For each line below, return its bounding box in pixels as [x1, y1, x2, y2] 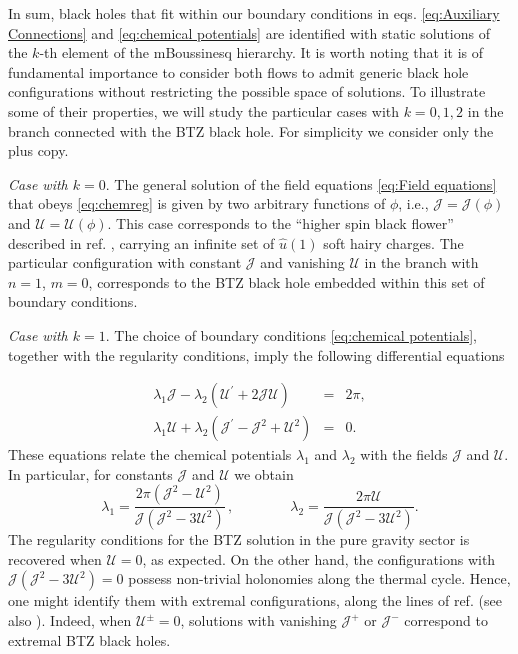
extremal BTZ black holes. [8, 629, 171, 650]
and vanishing [260, 252, 345, 273]
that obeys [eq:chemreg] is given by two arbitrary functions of [8, 193, 386, 214]
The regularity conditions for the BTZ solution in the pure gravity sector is [8, 529, 470, 550]
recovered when [8, 548, 102, 569]
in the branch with [364, 252, 479, 273]
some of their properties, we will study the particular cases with [8, 100, 400, 121]
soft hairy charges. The [323, 232, 464, 253]
